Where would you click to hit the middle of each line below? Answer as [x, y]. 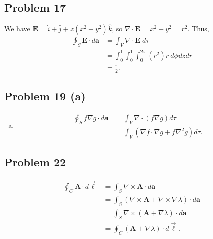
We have [17, 29]
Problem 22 [35, 162]
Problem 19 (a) [45, 96]
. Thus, [198, 29]
